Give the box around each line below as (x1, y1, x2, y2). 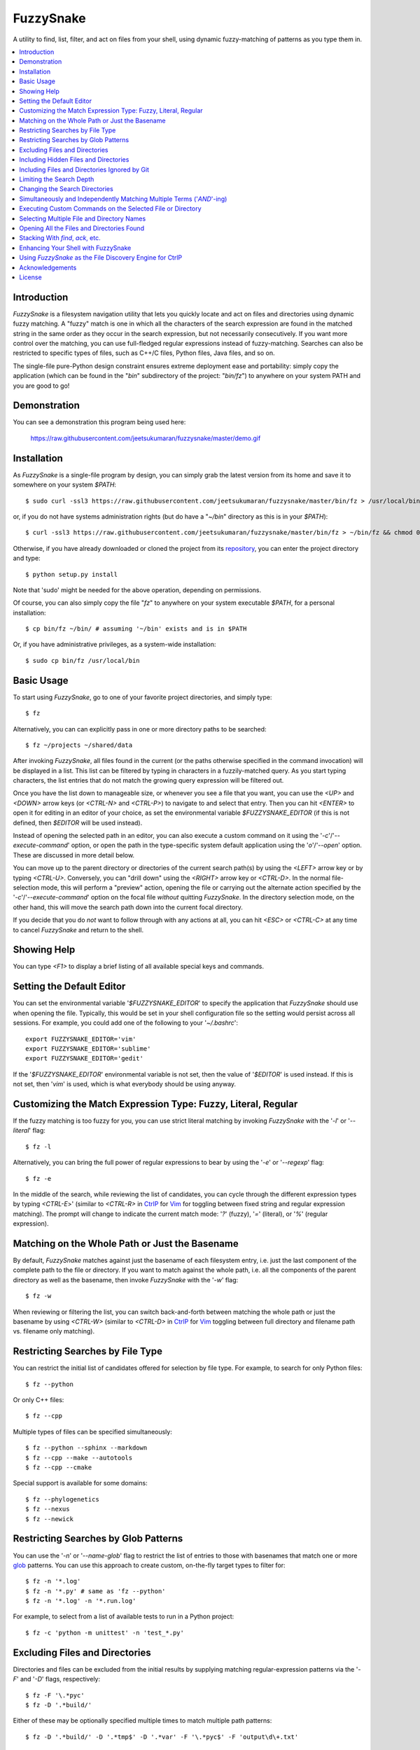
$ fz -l (25, 1142, 52, 1151)
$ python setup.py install (25, 570, 118, 578)
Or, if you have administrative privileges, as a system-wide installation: (13, 640, 216, 649)
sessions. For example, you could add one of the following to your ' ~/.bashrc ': (13, 1018, 238, 1027)
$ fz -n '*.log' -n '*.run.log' (25, 1597, 136, 1605)
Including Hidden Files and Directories (19, 155, 129, 164)
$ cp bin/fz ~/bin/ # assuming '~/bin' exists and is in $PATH (25, 625, 247, 633)
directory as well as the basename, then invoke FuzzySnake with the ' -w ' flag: (13, 1275, 239, 1284)
